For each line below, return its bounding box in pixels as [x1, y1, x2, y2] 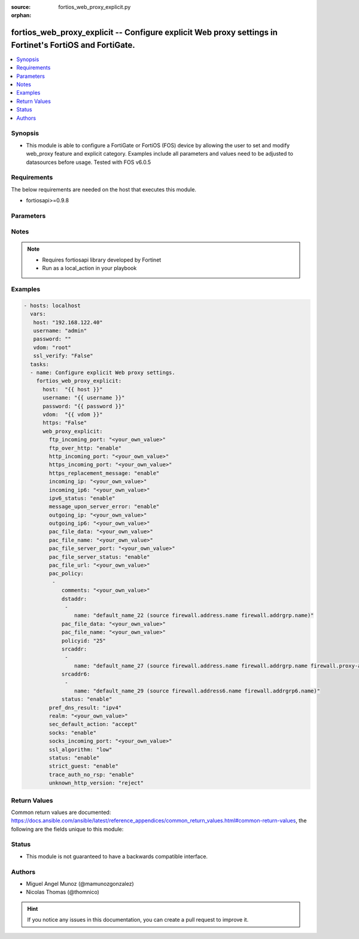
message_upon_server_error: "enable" [48, 503, 160, 510]
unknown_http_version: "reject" [48, 780, 144, 786]
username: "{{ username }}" [42, 394, 125, 401]
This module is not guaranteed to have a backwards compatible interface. [26, 853, 208, 860]
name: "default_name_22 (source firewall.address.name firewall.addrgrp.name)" [74, 612, 314, 619]
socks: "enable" [48, 729, 97, 736]
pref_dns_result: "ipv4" [48, 704, 122, 711]
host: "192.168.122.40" [33, 319, 103, 326]
